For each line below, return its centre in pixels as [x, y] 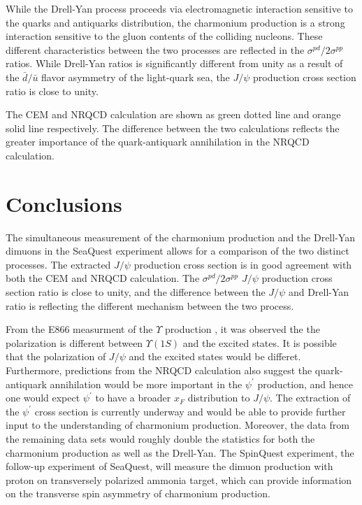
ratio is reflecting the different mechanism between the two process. [150, 305]
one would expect [43, 398]
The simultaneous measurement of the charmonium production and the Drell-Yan [180, 237]
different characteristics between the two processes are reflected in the [155, 49]
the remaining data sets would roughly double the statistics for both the [160, 438]
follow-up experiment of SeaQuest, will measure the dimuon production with [169, 466]
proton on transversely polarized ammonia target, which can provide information [179, 479]
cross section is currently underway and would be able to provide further [190, 411]
